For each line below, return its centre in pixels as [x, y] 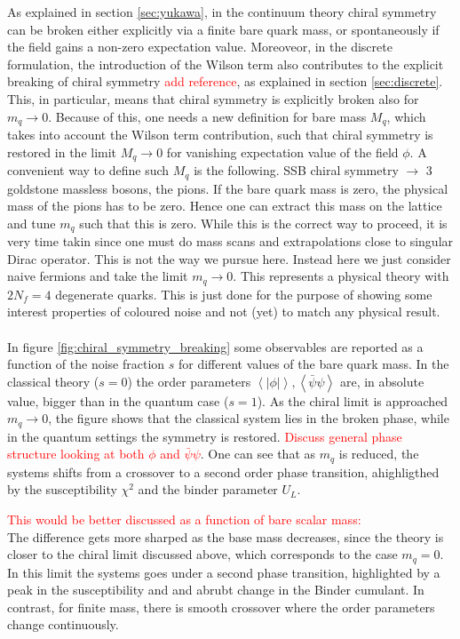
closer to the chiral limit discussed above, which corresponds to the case [202, 554]
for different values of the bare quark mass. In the [313, 364]
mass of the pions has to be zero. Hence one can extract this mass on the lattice [225, 206]
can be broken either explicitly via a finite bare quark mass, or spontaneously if [223, 29]
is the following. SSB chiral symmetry [296, 170]
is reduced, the [379, 454]
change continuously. [63, 624]
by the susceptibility [62, 489]
